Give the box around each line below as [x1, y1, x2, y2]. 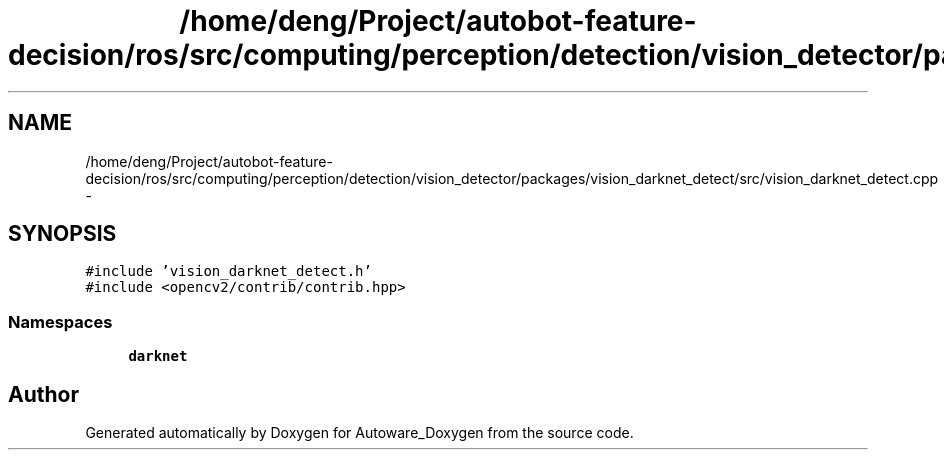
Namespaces [8, 311, 113, 332]
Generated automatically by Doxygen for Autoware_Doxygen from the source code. [85, 424, 634, 442]
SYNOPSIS [8, 221, 117, 247]
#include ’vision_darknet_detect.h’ [85, 263, 372, 280]
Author [8, 381, 79, 407]
